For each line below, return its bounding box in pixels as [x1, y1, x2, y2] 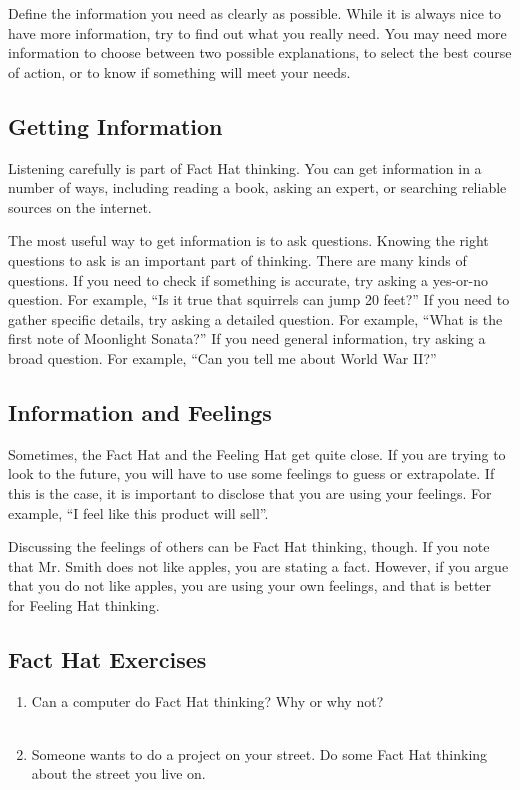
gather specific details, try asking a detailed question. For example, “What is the [8, 308, 503, 329]
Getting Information [8, 110, 223, 141]
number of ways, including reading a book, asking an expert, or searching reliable [8, 177, 507, 198]
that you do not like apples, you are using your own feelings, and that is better [8, 575, 492, 596]
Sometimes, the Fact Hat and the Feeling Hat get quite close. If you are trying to [8, 443, 506, 464]
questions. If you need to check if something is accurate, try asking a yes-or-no [8, 269, 489, 290]
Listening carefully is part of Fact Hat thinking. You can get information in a [8, 157, 482, 178]
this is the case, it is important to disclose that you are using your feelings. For [8, 482, 492, 503]
